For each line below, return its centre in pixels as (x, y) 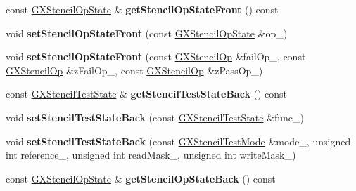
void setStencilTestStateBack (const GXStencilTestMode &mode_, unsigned (178, 141)
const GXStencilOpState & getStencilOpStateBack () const (141, 178)
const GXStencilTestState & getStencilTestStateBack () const (147, 94)
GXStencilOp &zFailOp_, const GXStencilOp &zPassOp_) (134, 70)
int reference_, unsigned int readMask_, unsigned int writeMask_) (151, 155)
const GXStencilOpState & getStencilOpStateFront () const (142, 9)
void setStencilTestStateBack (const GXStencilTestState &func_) (155, 117)
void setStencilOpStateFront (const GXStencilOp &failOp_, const (156, 57)
